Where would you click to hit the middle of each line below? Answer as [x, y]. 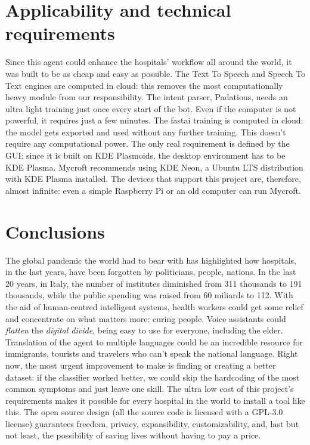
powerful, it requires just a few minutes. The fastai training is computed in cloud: [154, 120]
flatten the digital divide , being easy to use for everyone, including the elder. [144, 330]
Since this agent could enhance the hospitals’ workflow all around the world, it [149, 62]
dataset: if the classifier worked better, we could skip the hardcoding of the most [153, 377]
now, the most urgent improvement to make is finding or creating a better [141, 365]
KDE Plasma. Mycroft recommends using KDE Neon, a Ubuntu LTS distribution [154, 167]
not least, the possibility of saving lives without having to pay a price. [133, 435]
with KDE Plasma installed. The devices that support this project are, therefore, [153, 179]
